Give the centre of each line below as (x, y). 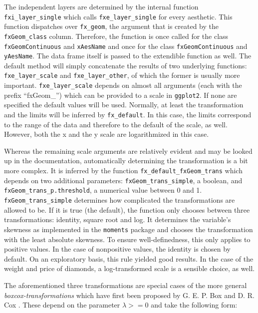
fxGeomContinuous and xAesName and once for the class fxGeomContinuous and (126, 46)
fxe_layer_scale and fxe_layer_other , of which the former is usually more (122, 75)
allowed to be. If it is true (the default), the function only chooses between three (127, 209)
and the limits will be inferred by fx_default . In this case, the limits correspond (128, 115)
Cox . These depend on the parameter (62, 305)
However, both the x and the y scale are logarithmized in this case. (107, 134)
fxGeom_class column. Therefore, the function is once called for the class (116, 36)
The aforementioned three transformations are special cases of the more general (126, 285)
